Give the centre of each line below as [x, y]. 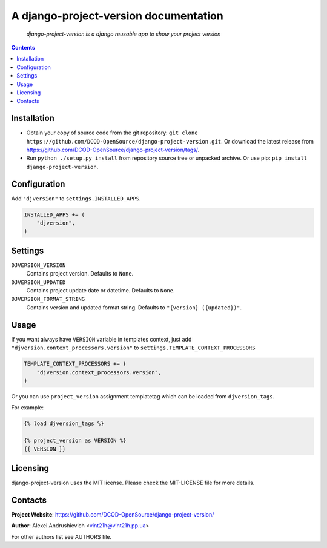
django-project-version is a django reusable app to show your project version [124, 34]
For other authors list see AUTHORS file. [61, 536]
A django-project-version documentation [117, 16]
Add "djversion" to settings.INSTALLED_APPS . [76, 198]
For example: [28, 408]
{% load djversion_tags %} [64, 424]
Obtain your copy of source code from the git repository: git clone [112, 133]
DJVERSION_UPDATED [38, 282]
